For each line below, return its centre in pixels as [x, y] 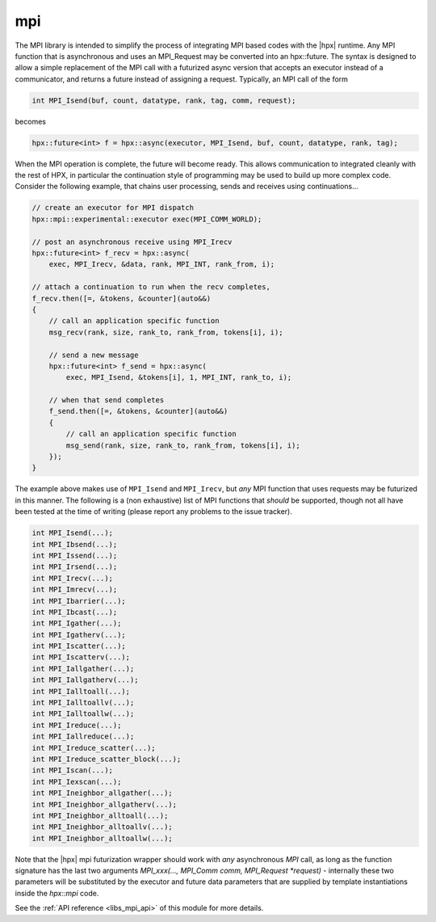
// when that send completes [107, 400]
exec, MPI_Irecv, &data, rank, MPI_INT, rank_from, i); [162, 264]
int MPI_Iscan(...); [72, 770]
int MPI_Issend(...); [75, 555]
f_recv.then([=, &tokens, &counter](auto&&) [122, 298]
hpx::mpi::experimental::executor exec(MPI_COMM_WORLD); [147, 219]
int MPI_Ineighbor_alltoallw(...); [102, 838]
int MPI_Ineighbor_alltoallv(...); [102, 827]
